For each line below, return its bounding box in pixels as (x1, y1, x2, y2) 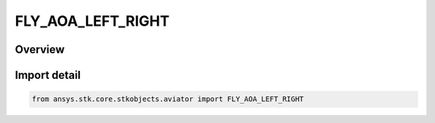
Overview (14, 43, 65, 56)
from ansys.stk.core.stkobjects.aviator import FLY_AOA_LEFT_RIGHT (31, 95, 304, 104)
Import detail (14, 68, 81, 82)
